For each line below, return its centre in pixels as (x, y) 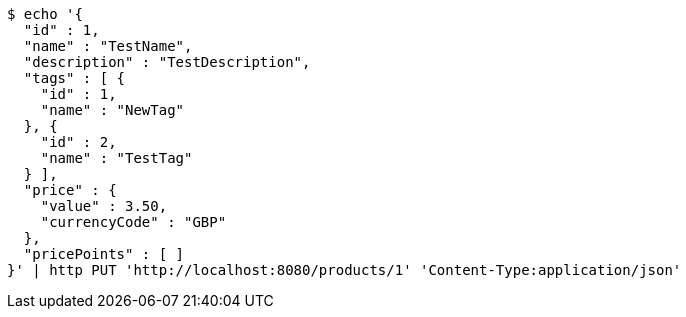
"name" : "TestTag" (116, 158)
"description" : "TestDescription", (167, 62)
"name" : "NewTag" (112, 110)
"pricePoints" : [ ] (104, 254)
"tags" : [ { (74, 78)
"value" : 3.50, (104, 206)
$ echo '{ (45, 14)
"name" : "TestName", (108, 46)
